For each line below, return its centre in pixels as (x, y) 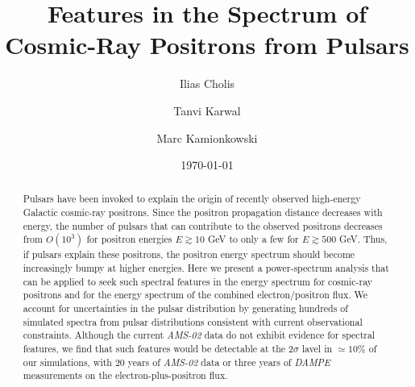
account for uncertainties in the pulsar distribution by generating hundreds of (185, 308)
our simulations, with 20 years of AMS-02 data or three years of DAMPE (176, 362)
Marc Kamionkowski (207, 137)
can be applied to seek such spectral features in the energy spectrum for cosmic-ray (198, 281)
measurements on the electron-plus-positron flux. (125, 375)
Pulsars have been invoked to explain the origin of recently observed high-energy (192, 199)
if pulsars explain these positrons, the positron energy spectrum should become (189, 254)
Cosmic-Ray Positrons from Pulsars (207, 45)
